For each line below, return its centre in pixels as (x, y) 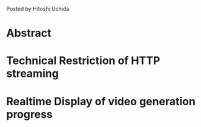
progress (29, 114)
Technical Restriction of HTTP (83, 61)
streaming (33, 73)
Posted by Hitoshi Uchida (38, 9)
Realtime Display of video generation (101, 101)
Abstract (29, 33)
